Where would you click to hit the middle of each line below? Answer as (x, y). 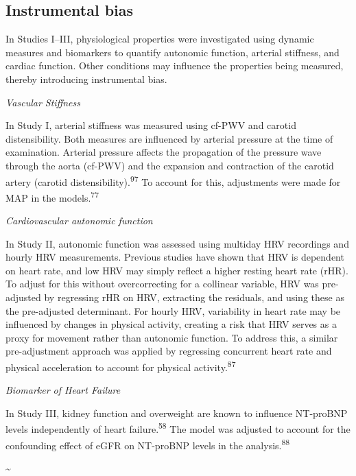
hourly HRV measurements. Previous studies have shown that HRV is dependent (175, 257)
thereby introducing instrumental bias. (86, 79)
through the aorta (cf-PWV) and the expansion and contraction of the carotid (170, 165)
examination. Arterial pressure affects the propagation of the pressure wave (164, 152)
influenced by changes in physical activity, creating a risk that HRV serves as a (171, 324)
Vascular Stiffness (43, 102)
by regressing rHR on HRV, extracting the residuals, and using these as (194, 297)
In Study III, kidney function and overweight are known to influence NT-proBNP (177, 413)
